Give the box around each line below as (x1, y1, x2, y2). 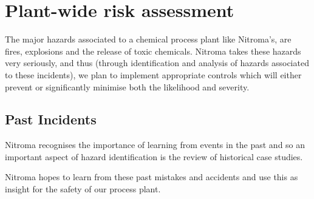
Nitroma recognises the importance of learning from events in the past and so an (5, 138, 305, 151)
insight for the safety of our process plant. (5, 183, 161, 195)
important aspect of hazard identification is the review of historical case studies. (5, 150, 303, 163)
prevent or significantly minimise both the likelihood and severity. (5, 80, 250, 93)
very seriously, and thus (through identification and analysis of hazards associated (5, 56, 309, 69)
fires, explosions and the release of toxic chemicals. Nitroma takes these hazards (5, 44, 301, 57)
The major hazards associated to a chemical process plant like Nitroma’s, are (5, 33, 292, 46)
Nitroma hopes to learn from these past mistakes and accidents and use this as (5, 170, 298, 183)
